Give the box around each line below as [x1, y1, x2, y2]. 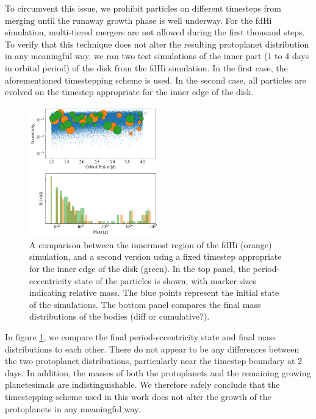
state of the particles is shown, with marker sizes [74, 274, 256, 287]
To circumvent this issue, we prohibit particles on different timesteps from [5, 2, 281, 14]
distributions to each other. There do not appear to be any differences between [5, 342, 300, 355]
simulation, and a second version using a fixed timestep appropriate [29, 250, 282, 263]
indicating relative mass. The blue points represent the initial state [29, 286, 279, 299]
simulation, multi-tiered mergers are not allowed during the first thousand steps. [5, 26, 305, 38]
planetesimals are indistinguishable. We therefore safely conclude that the [5, 378, 280, 391]
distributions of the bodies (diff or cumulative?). [29, 310, 210, 323]
